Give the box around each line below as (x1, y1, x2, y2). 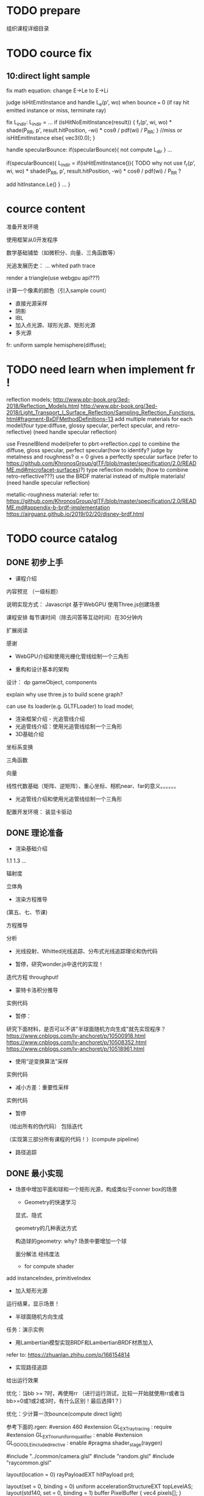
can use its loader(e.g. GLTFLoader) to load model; (6, 703, 134, 710)
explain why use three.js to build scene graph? (6, 690, 123, 698)
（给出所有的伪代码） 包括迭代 (6, 1122, 83, 1130)
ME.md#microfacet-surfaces (6, 466, 79, 473)
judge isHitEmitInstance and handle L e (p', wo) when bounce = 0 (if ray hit (6, 98, 190, 107)
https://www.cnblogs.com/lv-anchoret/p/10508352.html (6, 1039, 147, 1046)
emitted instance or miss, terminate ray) (6, 106, 107, 114)
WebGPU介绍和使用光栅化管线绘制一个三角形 (15, 652, 129, 660)
